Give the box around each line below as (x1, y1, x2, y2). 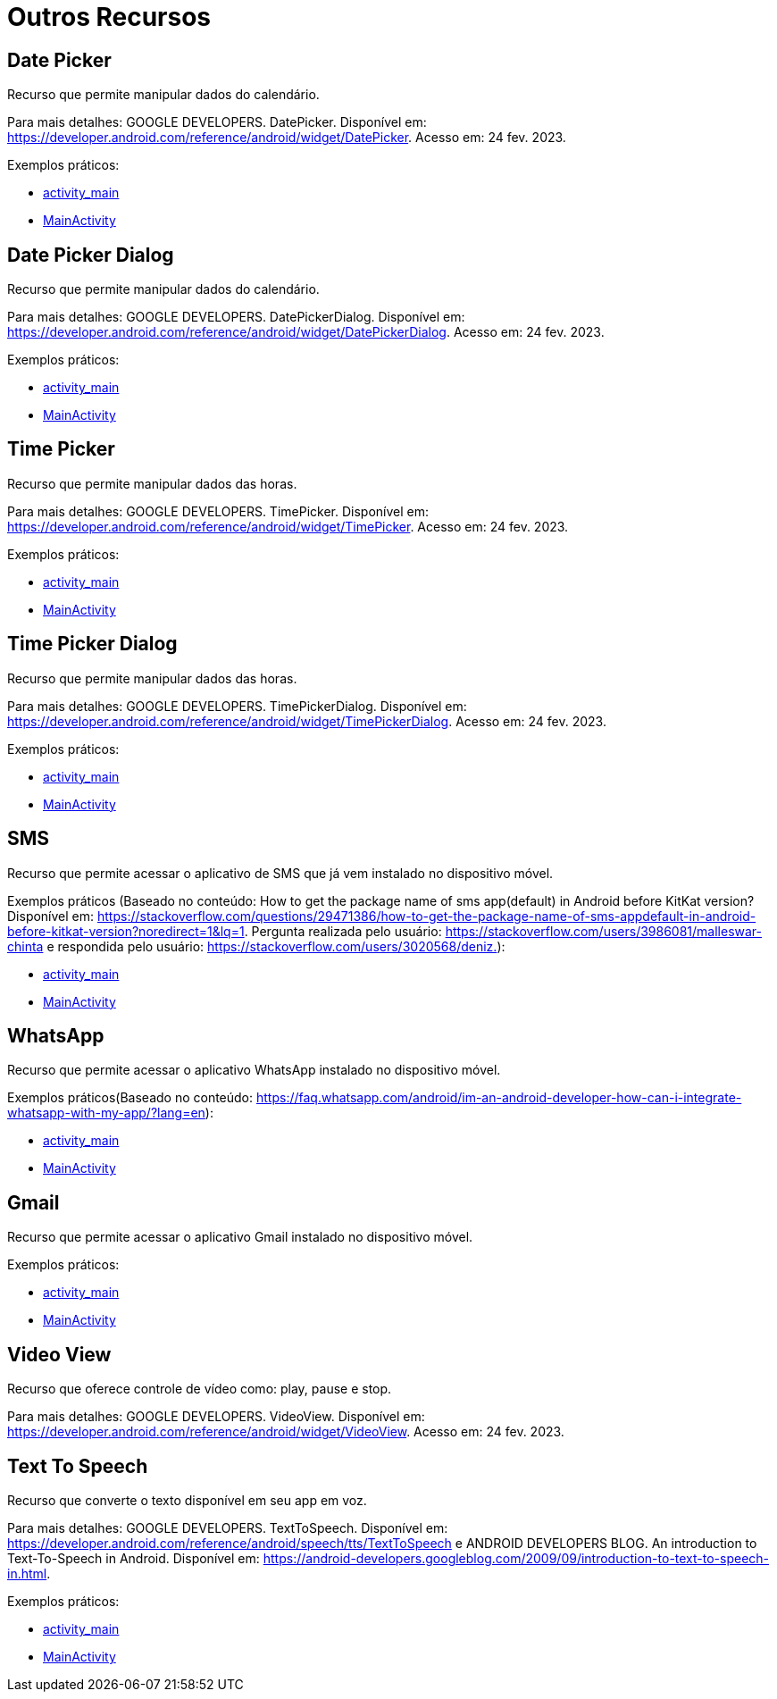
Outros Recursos (7, 2, 212, 32)
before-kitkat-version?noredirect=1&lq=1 (7, 923, 245, 939)
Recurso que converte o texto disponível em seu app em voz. (7, 1492, 367, 1508)
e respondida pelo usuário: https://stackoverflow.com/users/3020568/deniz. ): (46, 938, 505, 954)
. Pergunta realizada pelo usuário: (244, 923, 442, 939)
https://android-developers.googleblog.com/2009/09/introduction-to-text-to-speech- (263, 1550, 770, 1566)
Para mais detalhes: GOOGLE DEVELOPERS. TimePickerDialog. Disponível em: (7, 698, 467, 714)
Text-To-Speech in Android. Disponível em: (7, 1550, 260, 1566)
